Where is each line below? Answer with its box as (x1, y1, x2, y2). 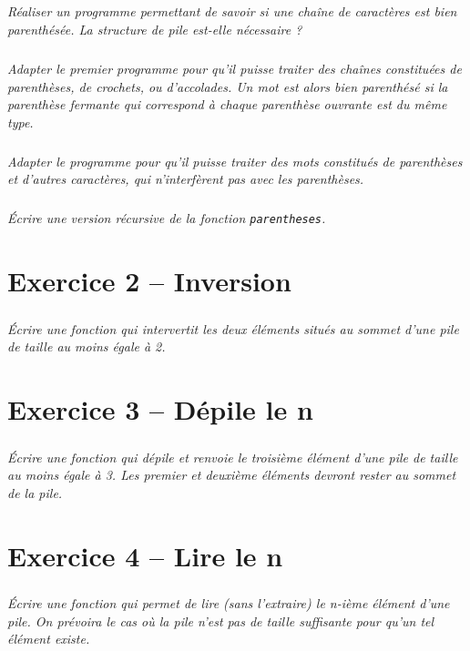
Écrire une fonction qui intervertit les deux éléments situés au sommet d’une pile (7, 319, 459, 338)
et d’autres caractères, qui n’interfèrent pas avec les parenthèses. (7, 169, 364, 188)
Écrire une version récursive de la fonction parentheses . (7, 209, 326, 228)
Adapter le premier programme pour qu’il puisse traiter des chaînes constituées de (7, 58, 462, 77)
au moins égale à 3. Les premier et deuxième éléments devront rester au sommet (7, 465, 456, 484)
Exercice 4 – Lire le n (7, 536, 283, 574)
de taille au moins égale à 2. (7, 337, 166, 356)
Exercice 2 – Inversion (7, 262, 291, 300)
